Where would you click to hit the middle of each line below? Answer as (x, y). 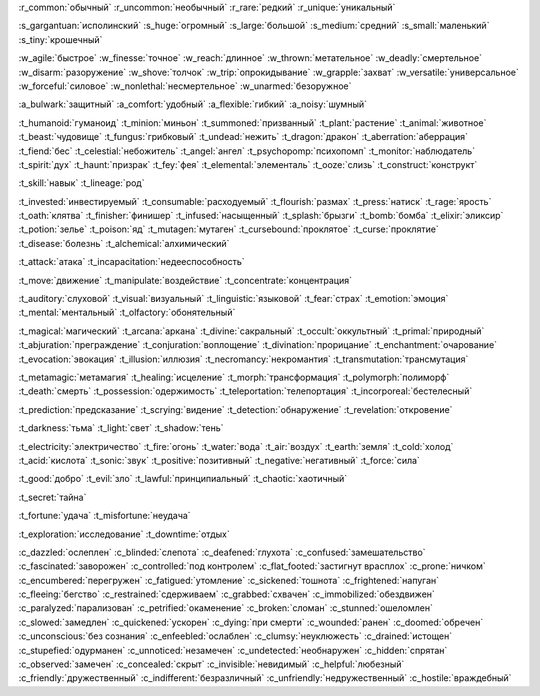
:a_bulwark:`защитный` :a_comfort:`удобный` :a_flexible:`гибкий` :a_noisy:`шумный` (192, 104)
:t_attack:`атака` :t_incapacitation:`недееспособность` (131, 262)
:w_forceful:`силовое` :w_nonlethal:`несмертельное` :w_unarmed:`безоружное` (185, 86)
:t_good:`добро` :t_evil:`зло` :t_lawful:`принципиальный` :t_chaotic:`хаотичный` (183, 479)
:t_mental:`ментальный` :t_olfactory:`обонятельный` (127, 312)
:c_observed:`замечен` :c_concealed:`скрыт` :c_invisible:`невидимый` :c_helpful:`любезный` (211, 664)
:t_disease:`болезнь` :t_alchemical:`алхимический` (124, 243)
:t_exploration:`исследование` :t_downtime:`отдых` (124, 534)
